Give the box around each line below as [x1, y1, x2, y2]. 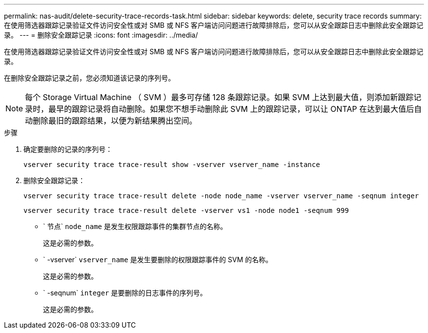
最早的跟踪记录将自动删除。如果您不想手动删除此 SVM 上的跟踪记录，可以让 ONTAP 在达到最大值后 [48, 104, 414, 114]
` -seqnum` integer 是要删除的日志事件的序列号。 [43, 289, 207, 297]
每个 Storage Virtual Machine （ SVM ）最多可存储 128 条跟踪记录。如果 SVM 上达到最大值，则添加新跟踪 [25, 92, 414, 102]
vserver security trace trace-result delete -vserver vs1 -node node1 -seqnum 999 [23, 207, 349, 214]
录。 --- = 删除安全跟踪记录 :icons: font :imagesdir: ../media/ [4, 31, 198, 39]
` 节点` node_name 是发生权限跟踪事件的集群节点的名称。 [43, 222, 227, 230]
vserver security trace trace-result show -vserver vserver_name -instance [23, 161, 320, 168]
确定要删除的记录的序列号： [23, 145, 112, 153]
